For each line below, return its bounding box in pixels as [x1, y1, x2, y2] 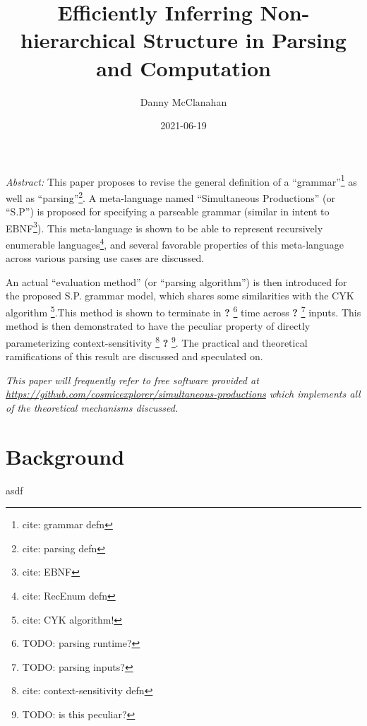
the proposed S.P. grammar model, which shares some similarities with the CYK [6, 288, 354, 303]
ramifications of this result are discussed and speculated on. [6, 349, 263, 364]
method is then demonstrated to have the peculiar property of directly [6, 319, 311, 333]
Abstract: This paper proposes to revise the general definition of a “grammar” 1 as [6, 172, 357, 189]
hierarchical [20, 25, 136, 54]
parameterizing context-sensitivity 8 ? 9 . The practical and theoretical [6, 333, 308, 350]
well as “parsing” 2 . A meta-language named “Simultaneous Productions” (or [6, 188, 335, 205]
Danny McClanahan [140, 94, 227, 109]
